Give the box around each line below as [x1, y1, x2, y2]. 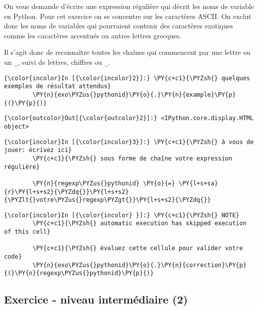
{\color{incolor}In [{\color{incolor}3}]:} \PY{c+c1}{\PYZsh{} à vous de [4, 138, 254, 146]
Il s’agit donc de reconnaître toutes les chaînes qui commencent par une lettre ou [4, 47, 251, 57]
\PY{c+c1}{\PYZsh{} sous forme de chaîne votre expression [32, 155, 233, 162]
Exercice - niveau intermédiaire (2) [4, 292, 188, 307]
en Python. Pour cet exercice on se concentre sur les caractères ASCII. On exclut [4, 10, 252, 21]
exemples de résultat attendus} [4, 83, 111, 90]
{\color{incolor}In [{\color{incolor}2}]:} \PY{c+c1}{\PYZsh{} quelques [4, 74, 250, 82]
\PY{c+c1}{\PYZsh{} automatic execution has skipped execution [32, 220, 247, 227]
